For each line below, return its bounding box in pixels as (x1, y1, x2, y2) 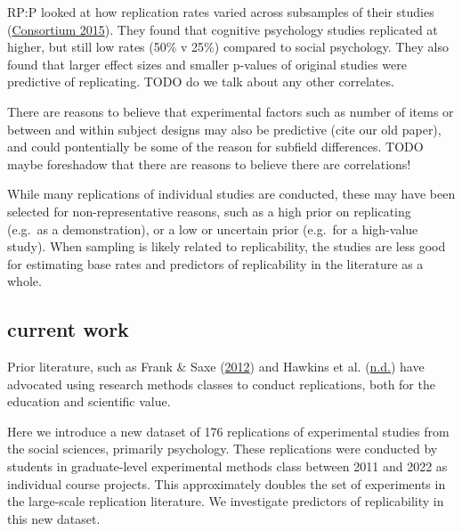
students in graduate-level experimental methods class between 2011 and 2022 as (7, 457, 448, 476)
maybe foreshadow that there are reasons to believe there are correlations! (7, 154, 411, 173)
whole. (7, 272, 42, 290)
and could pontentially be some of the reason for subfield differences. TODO (7, 137, 424, 156)
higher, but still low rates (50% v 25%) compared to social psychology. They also (7, 37, 449, 56)
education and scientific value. (7, 392, 171, 411)
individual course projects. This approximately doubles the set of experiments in (7, 474, 446, 493)
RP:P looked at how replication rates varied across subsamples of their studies (7, 3, 434, 20)
